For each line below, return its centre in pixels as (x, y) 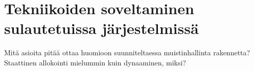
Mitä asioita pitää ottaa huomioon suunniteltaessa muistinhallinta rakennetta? (127, 52)
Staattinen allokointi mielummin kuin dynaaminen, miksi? (95, 62)
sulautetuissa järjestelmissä (101, 28)
